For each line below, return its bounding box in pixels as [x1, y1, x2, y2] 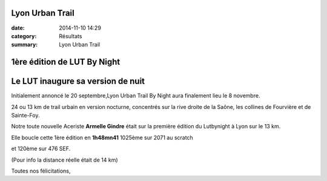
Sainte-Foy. [11, 112, 40, 119]
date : [11, 24, 25, 31]
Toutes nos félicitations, [11, 167, 71, 174]
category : [11, 32, 37, 39]
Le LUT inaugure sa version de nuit [11, 76, 145, 87]
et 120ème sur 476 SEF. [11, 145, 71, 153]
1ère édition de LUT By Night [11, 57, 121, 67]
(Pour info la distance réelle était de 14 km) [11, 156, 118, 163]
